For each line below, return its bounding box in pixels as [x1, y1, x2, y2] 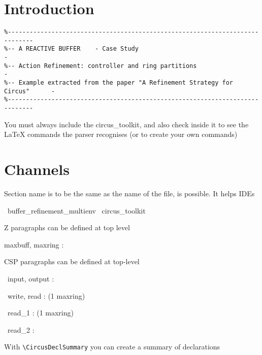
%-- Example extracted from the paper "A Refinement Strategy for [4, 79, 234, 87]
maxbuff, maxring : [4, 239, 64, 250]
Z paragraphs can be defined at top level [4, 222, 130, 233]
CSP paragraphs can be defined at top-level [4, 256, 140, 267]
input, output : [7, 273, 54, 283]
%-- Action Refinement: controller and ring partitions [4, 62, 197, 69]
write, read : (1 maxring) [7, 290, 85, 301]
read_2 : [7, 324, 35, 335]
